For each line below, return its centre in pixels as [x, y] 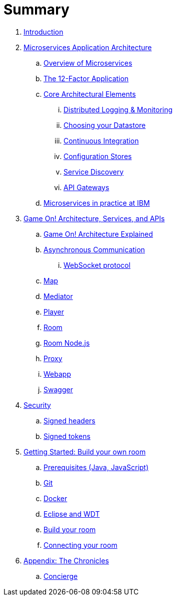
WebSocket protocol [97, 265]
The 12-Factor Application [86, 78]
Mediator [58, 296]
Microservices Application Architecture [88, 47]
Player [54, 312]
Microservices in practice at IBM [97, 203]
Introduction [43, 32]
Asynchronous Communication [94, 249]
